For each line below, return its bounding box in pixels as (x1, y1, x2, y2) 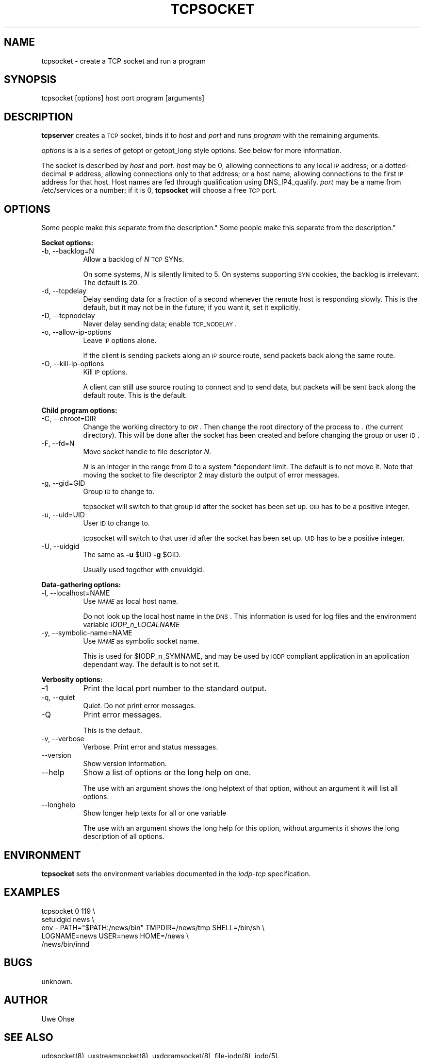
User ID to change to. (83, 519, 150, 528)
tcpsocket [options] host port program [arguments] (41, 94, 205, 102)
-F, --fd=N (41, 439, 75, 448)
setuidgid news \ (41, 915, 95, 923)
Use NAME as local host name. (83, 597, 179, 606)
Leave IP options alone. (83, 336, 157, 345)
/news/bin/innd (41, 939, 90, 948)
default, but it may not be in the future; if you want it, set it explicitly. (83, 303, 300, 312)
